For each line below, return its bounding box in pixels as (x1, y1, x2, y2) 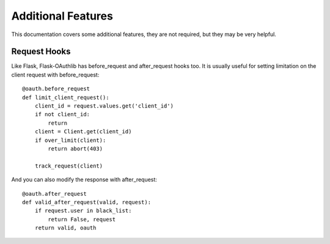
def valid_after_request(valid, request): (22, 199, 152, 205)
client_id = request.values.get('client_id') (34, 103, 174, 109)
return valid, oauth (34, 224, 97, 232)
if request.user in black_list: (34, 207, 132, 214)
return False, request (48, 216, 116, 223)
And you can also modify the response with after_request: (11, 176, 157, 183)
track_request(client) (34, 162, 103, 169)
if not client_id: (34, 111, 90, 118)
